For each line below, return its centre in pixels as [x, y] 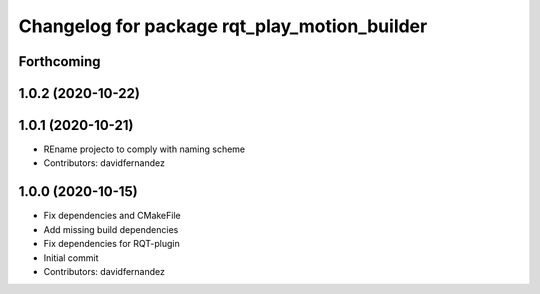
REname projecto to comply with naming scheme [144, 149]
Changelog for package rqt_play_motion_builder [223, 26]
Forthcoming [59, 61]
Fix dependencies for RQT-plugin [111, 244]
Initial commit [71, 257]
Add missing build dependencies [111, 229]
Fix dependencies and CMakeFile [112, 216]
